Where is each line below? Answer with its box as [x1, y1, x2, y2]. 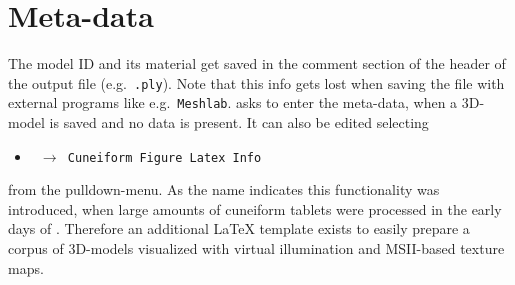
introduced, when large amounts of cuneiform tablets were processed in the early [8, 198, 502, 219]
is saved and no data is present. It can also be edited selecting [49, 112, 429, 133]
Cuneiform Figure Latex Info [67, 150, 262, 165]
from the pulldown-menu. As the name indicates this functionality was [8, 179, 440, 200]
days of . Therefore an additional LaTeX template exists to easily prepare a [8, 218, 470, 239]
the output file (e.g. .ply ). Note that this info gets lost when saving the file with [8, 72, 505, 93]
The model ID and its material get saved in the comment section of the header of [8, 53, 506, 74]
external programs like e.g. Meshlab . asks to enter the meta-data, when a [8, 92, 458, 113]
